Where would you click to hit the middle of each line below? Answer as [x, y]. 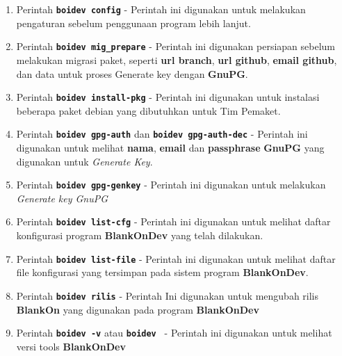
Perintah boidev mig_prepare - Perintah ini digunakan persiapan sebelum [176, 46]
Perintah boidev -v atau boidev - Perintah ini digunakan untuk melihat [174, 333]
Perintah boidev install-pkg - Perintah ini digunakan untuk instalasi [168, 97]
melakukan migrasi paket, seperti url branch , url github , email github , [177, 59]
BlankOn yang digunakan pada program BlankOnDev [138, 309]
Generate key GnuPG [62, 198]
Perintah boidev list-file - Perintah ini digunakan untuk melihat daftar [176, 258]
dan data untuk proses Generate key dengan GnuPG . [132, 73]
